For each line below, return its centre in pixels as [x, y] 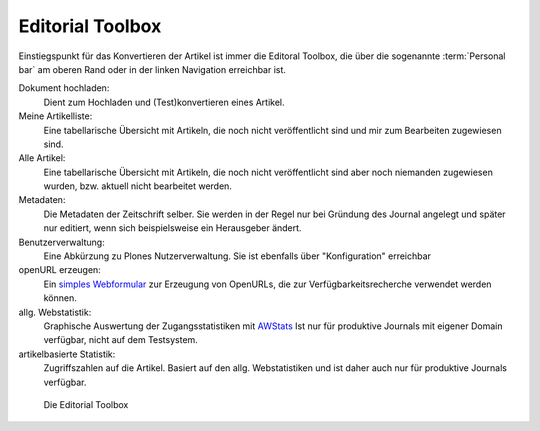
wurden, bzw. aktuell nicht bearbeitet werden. [137, 186]
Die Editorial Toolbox [86, 404]
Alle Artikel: [42, 158]
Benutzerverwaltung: [61, 242]
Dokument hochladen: [64, 88]
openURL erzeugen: [60, 270]
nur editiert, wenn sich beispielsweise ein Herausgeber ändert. [172, 228]
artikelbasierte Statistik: [67, 354]
